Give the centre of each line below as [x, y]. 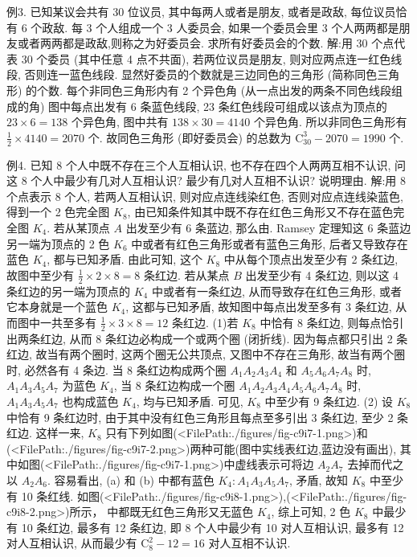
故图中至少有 [40, 274]
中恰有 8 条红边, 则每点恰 [326, 322]
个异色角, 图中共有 [120, 122]
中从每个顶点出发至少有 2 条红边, [311, 259]
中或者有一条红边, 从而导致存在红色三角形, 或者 [277, 291]
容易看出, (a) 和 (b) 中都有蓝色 [134, 479]
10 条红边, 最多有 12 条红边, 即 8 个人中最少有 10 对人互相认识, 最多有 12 [213, 527]
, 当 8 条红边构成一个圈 [174, 385]
